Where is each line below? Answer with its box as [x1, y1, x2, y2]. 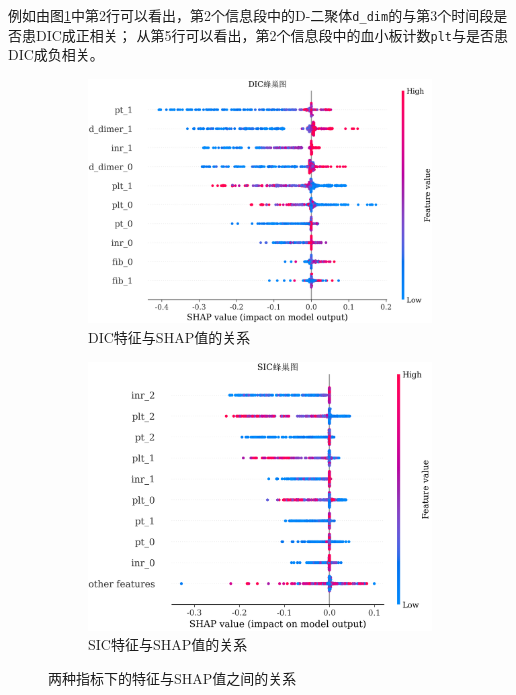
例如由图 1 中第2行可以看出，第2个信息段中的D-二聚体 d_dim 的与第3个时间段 [8, 5, 494, 25]
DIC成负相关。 [8, 44, 104, 65]
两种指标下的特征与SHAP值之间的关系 [48, 667, 297, 688]
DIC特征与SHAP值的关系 [88, 327, 251, 348]
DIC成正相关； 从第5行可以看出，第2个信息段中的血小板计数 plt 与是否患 [35, 24, 509, 45]
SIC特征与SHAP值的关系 [88, 634, 248, 655]
